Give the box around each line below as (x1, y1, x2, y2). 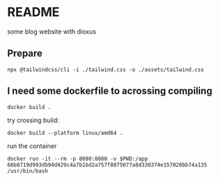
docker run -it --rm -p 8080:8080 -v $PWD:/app (7, 155, 149, 162)
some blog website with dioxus (7, 27, 96, 36)
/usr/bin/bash (7, 167, 49, 175)
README (7, 4, 60, 20)
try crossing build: (7, 116, 59, 124)
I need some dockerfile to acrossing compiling (7, 85, 213, 97)
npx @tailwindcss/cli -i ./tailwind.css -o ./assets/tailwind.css (7, 66, 204, 73)
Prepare (7, 48, 43, 59)
